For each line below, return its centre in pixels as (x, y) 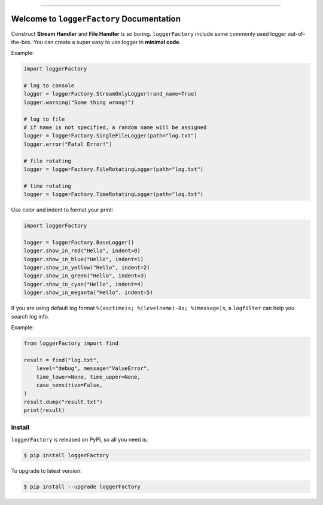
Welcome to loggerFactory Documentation (96, 19)
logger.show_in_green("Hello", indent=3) (85, 276)
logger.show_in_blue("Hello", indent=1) (83, 259)
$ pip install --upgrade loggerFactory (82, 486)
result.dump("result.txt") (63, 402)
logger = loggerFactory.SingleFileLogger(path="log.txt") (110, 136)
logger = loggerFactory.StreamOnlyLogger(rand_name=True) (110, 94)
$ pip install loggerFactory (66, 455)
